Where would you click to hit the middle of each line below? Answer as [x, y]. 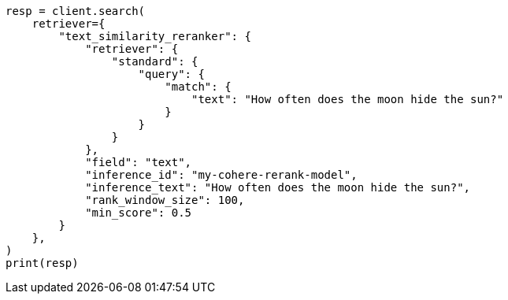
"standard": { [155, 61]
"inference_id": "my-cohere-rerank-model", [221, 175]
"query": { [171, 74]
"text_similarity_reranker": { [155, 36]
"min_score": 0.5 [139, 213]
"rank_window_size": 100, [165, 200]
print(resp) [42, 263]
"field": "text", [139, 162]
